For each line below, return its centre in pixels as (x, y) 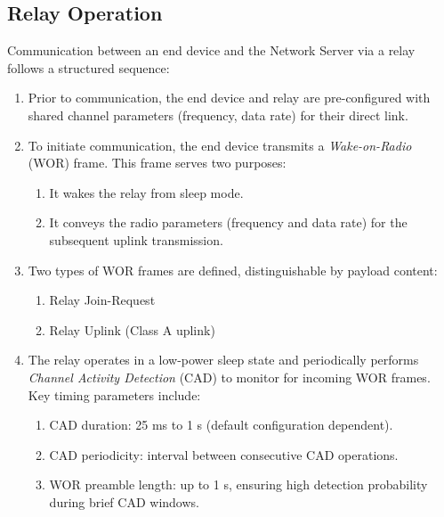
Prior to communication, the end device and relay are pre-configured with (229, 98)
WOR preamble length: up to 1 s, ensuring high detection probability (238, 484)
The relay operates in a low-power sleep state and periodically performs (223, 360)
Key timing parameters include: (114, 394)
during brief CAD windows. (124, 501)
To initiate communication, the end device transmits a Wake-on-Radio (220, 145)
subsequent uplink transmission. (136, 239)
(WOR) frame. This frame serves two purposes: (157, 163)
